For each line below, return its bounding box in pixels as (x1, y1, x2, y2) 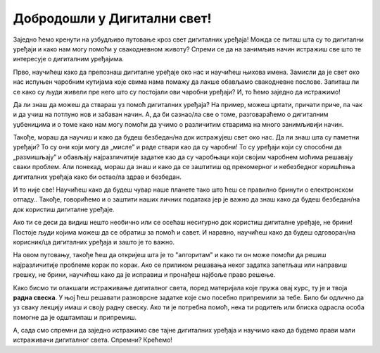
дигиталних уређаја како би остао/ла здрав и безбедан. (13, 173, 182, 181)
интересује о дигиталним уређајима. (13, 55, 125, 63)
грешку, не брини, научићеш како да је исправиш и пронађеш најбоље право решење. (13, 271, 276, 279)
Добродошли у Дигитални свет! (13, 11, 212, 26)
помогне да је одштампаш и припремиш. (13, 313, 137, 321)
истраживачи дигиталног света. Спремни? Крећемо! (13, 335, 172, 345)
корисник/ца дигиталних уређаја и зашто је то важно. (13, 237, 175, 246)
